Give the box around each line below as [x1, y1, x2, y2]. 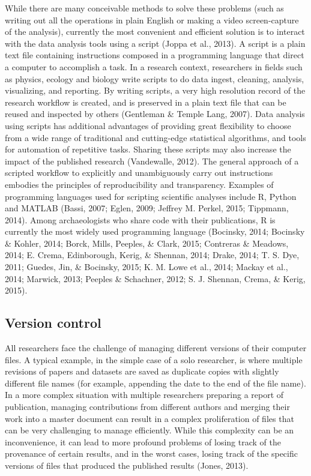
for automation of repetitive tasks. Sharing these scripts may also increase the [5, 143, 291, 155]
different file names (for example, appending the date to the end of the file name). [5, 376, 306, 389]
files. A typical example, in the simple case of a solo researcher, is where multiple [5, 353, 303, 366]
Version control [5, 313, 101, 332]
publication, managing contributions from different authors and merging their [5, 400, 290, 413]
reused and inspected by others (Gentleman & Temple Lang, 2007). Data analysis [5, 107, 305, 120]
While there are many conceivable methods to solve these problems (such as [5, 2, 284, 14]
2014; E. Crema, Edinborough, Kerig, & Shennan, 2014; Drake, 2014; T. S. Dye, [5, 249, 300, 261]
